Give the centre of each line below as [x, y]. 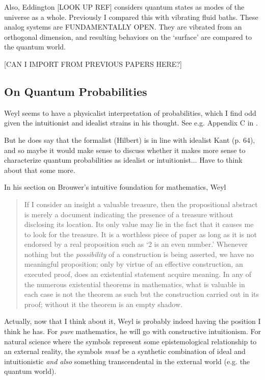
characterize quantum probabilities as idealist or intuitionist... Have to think [123, 160]
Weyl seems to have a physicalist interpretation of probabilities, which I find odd [130, 112]
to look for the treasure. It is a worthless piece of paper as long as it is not [140, 234]
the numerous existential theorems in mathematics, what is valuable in [135, 284]
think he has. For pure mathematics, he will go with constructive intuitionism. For [132, 331]
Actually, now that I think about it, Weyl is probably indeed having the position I [132, 321]
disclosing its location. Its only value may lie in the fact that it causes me [139, 224]
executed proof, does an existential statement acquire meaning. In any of [138, 274]
